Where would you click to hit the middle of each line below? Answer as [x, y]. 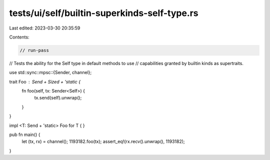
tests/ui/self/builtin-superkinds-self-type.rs [104, 13]
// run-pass [34, 50]
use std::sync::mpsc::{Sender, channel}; [50, 72]
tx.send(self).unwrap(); [58, 98]
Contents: [19, 37]
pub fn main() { [25, 134]
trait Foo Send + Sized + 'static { [45, 81]
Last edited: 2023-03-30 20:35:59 [45, 28]
